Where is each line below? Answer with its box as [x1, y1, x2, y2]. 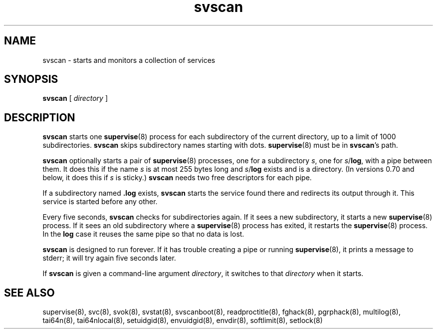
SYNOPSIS [4, 73, 58, 86]
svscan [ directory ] [42, 94, 108, 103]
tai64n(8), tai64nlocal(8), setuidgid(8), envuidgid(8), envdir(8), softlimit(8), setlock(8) [42, 316, 323, 325]
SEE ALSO [4, 286, 55, 299]
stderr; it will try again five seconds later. [42, 254, 176, 263]
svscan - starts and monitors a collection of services [42, 55, 216, 64]
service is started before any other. [42, 197, 158, 206]
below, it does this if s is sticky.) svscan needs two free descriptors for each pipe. [42, 173, 312, 182]
